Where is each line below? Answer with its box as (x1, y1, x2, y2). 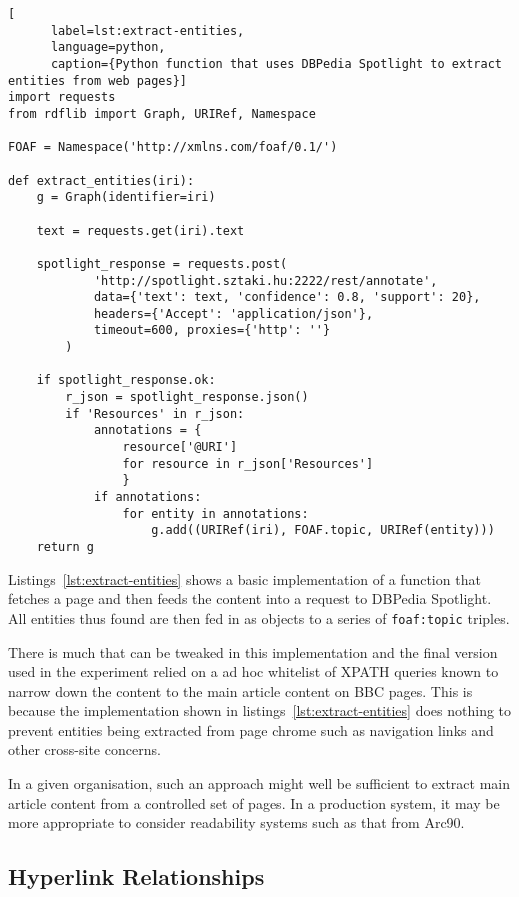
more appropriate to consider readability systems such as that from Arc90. (8, 812, 465, 833)
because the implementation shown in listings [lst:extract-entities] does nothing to (8, 700, 512, 721)
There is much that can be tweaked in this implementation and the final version (8, 641, 498, 662)
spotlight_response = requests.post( (36, 256, 288, 271)
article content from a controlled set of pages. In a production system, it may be (8, 792, 500, 813)
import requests (8, 90, 116, 105)
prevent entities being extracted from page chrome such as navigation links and (8, 719, 494, 740)
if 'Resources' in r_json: (65, 406, 245, 421)
